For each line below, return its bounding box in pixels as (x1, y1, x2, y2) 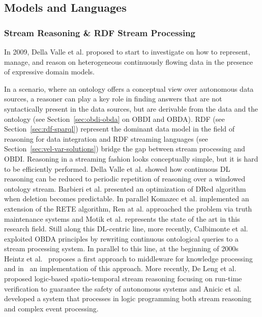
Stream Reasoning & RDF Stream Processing (4, 26, 195, 39)
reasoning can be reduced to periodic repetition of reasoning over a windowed (4, 173, 246, 184)
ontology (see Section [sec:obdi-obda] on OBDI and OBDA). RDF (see (4, 113, 225, 124)
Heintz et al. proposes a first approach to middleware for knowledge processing (4, 253, 253, 263)
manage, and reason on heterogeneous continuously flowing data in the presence (4, 56, 253, 67)
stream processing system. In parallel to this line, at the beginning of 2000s (4, 243, 239, 254)
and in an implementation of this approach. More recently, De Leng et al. (4, 263, 237, 274)
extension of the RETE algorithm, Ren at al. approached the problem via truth (4, 203, 252, 214)
